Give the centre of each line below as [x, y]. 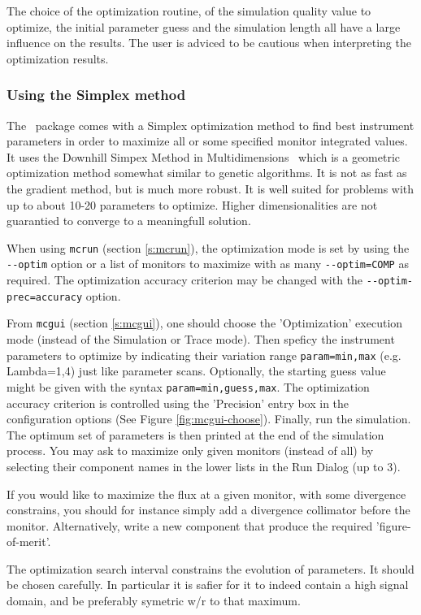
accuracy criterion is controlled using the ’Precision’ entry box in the [178, 403]
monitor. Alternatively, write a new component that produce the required [190, 525]
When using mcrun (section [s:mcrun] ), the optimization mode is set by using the [208, 247]
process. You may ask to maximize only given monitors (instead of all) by [190, 450]
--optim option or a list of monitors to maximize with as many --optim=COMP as [208, 264]
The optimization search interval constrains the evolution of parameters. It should [210, 568]
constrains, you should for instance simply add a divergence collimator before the [208, 510]
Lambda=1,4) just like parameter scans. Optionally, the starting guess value [196, 371]
